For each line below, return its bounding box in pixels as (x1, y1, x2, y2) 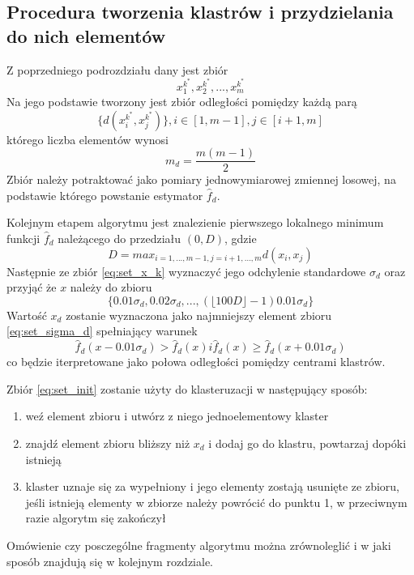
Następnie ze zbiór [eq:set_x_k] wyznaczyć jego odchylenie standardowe (6, 262, 366, 279)
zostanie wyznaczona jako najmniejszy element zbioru (66, 306, 332, 323)
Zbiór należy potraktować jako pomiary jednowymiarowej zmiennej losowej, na (6, 171, 396, 188)
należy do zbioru (70, 279, 152, 296)
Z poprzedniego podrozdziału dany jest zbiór (6, 61, 228, 78)
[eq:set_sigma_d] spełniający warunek (6, 322, 198, 339)
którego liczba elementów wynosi (6, 130, 169, 147)
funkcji (6, 230, 41, 247)
